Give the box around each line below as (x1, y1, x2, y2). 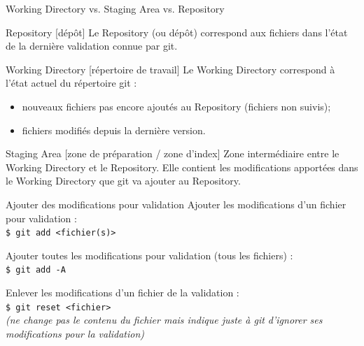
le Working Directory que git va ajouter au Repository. (6, 173, 241, 188)
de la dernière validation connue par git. (6, 38, 178, 53)
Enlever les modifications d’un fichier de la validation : (6, 285, 239, 300)
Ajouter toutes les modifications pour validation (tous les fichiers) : (6, 247, 293, 262)
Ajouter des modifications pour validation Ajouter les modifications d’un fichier (6, 196, 346, 211)
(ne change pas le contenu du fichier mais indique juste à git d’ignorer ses (6, 312, 323, 327)
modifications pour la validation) (6, 326, 145, 340)
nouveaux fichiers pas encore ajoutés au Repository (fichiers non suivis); (22, 99, 331, 113)
